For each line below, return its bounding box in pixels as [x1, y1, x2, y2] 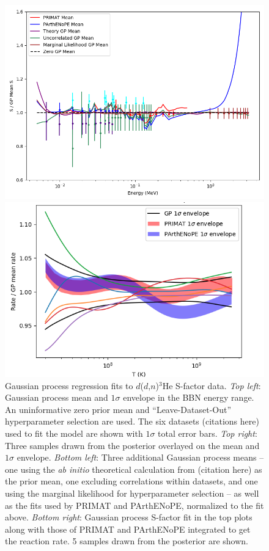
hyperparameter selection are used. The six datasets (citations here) [5, 415, 259, 428]
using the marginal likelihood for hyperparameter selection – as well [5, 487, 259, 500]
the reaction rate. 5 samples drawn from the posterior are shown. [5, 535, 249, 547]
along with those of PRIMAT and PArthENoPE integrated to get [5, 522, 251, 535]
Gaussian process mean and [5, 391, 108, 404]
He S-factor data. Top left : [162, 379, 261, 392]
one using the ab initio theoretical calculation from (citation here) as [5, 462, 262, 475]
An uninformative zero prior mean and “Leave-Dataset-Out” [5, 403, 232, 415]
